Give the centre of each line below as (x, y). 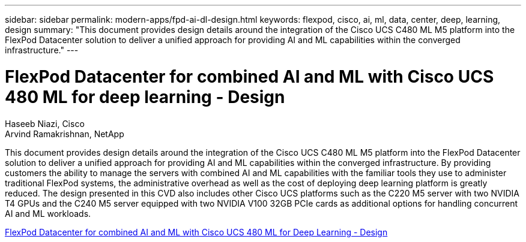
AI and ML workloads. (48, 213)
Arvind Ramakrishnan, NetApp (65, 134)
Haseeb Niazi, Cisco (45, 123)
